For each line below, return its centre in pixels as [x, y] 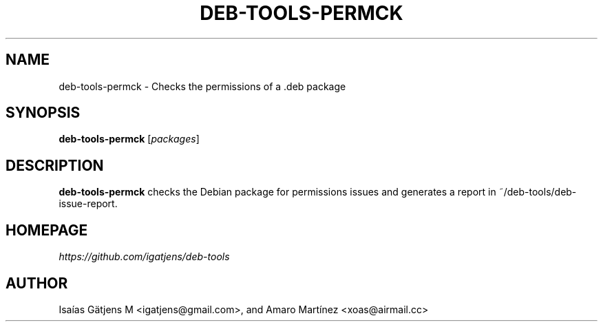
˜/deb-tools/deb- [538, 192]
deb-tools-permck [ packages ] [129, 139]
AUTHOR [37, 283]
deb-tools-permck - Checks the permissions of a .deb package [202, 86]
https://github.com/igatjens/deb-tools [144, 257]
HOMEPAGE [47, 230]
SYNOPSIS [43, 113]
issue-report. [88, 204]
